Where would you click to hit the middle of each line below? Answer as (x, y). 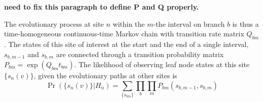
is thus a (245, 23)
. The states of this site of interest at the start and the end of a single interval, (126, 44)
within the (129, 23)
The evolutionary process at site (54, 23)
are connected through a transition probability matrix (140, 54)
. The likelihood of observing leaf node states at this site (162, 64)
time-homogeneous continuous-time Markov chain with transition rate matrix (124, 34)
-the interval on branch (189, 23)
